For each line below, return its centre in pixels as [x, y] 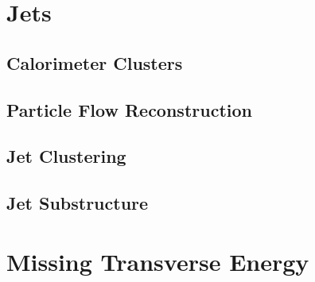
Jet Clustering [66, 156]
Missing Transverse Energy [158, 261]
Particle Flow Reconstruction [129, 109]
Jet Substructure [78, 203]
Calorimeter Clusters [95, 62]
